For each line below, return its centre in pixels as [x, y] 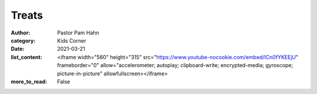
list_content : [26, 57]
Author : [21, 33]
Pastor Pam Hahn [78, 33]
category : [23, 40]
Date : [18, 49]
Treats [27, 15]
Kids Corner [72, 40]
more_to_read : [29, 81]
